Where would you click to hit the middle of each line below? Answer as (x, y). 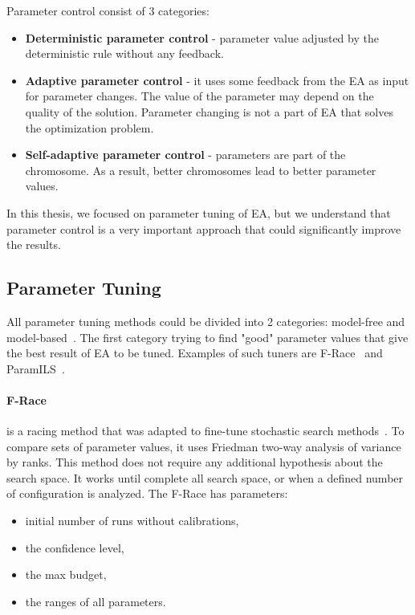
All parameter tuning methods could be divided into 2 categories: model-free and (206, 321)
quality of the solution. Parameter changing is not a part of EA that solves (209, 111)
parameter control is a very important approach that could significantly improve (204, 228)
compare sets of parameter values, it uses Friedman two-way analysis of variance (204, 446)
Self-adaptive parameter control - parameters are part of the (185, 155)
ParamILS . (36, 368)
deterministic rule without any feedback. (124, 53)
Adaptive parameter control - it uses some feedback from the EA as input (217, 80)
